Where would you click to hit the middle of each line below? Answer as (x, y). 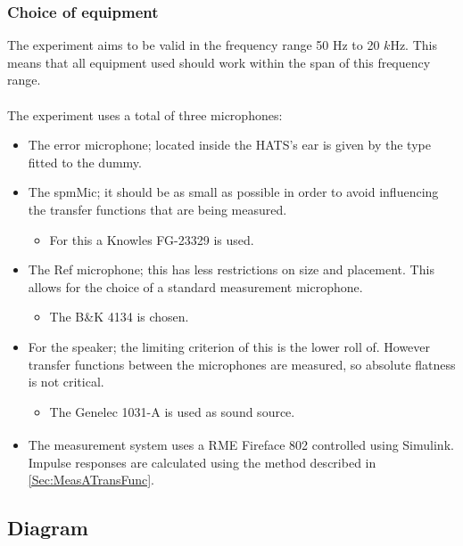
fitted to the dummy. (85, 162)
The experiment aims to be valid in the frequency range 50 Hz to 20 (194, 45)
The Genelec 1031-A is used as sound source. (172, 411)
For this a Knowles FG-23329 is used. (152, 239)
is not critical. (66, 382)
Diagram (48, 528)
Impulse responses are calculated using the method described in (202, 462)
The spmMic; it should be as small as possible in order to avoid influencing (233, 192)
